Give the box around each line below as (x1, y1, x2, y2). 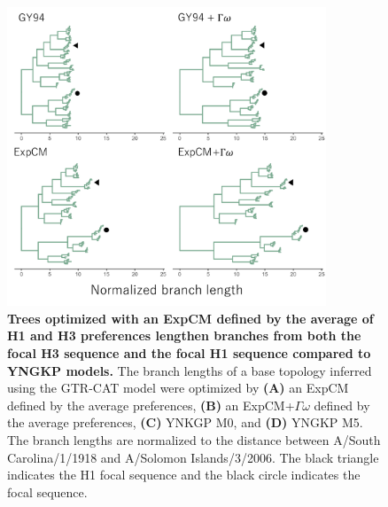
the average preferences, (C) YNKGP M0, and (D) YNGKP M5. (7, 413, 363, 432)
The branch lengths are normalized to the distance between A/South (7, 430, 381, 448)
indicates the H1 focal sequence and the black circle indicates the (7, 465, 361, 484)
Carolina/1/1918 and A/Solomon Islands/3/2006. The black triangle (7, 448, 379, 466)
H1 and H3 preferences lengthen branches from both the (7, 326, 361, 345)
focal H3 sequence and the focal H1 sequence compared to (7, 343, 371, 362)
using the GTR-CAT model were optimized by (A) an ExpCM (7, 378, 349, 397)
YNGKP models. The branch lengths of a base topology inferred (7, 361, 372, 379)
